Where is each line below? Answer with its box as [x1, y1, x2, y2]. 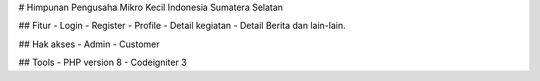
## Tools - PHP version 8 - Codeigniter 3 [18, 56, 187, 69]
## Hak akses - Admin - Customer [18, 38, 160, 50]
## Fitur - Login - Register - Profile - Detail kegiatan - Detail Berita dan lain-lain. [18, 20, 346, 32]
